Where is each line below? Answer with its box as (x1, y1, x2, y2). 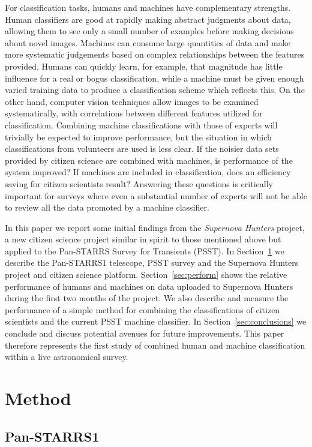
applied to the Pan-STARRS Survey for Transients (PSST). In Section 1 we (5, 244, 284, 257)
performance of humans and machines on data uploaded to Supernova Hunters (5, 280, 293, 292)
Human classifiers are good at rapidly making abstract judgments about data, (5, 13, 291, 25)
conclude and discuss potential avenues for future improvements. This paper (5, 327, 284, 340)
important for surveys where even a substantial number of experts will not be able (5, 189, 307, 202)
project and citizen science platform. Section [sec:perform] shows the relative (5, 268, 287, 281)
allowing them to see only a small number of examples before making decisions (5, 25, 294, 37)
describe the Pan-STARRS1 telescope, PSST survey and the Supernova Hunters (5, 256, 299, 269)
